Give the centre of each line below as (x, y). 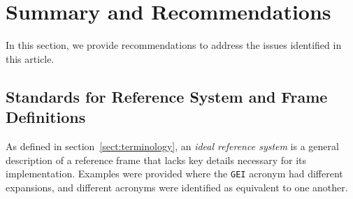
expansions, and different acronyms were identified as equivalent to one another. (177, 187)
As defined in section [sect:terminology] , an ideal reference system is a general (172, 146)
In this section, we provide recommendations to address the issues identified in (174, 45)
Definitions (46, 117)
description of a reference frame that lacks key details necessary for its (156, 160)
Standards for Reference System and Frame (167, 96)
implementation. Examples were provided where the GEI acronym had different (174, 174)
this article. (30, 58)
